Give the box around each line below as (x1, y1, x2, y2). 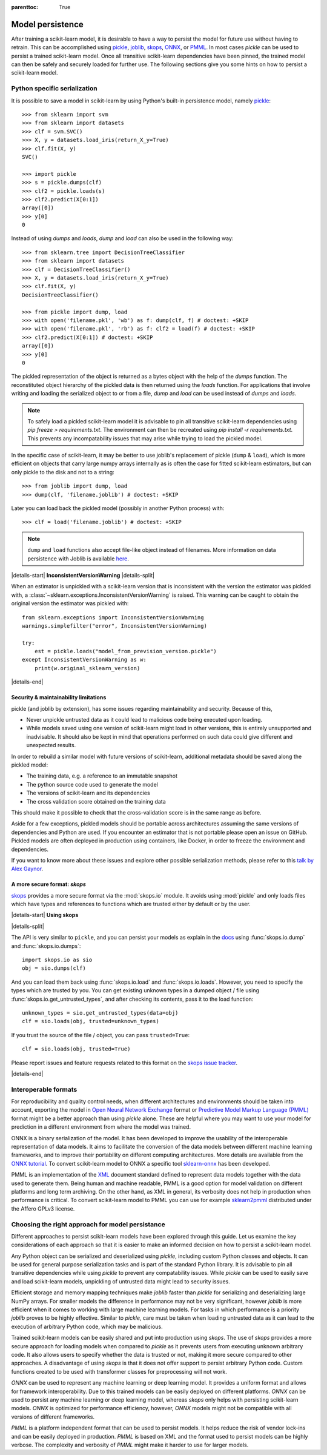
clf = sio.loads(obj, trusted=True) (22, 1046, 131, 1052)
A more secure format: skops (11, 881, 86, 888)
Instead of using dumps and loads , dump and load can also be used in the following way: (11, 235, 234, 242)
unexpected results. (26, 742, 76, 749)
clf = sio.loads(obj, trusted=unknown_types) (22, 1018, 160, 1025)
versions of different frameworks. (11, 1413, 95, 1420)
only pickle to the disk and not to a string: (11, 468, 114, 475)
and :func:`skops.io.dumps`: (11, 942, 81, 949)
